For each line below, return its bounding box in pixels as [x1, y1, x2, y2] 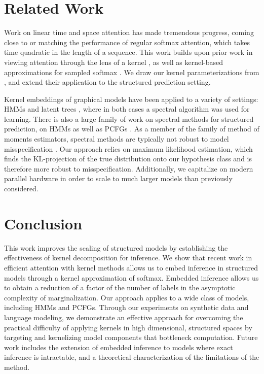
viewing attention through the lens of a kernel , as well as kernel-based [4, 56, 223, 67]
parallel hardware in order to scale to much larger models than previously [4, 173, 233, 184]
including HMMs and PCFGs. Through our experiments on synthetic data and [4, 302, 249, 313]
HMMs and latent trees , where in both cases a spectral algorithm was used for [4, 104, 250, 114]
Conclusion [4, 213, 83, 233]
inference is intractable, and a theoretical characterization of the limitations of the [4, 352, 259, 362]
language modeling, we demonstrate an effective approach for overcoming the [4, 312, 243, 322]
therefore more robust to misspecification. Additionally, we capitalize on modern [4, 163, 253, 174]
